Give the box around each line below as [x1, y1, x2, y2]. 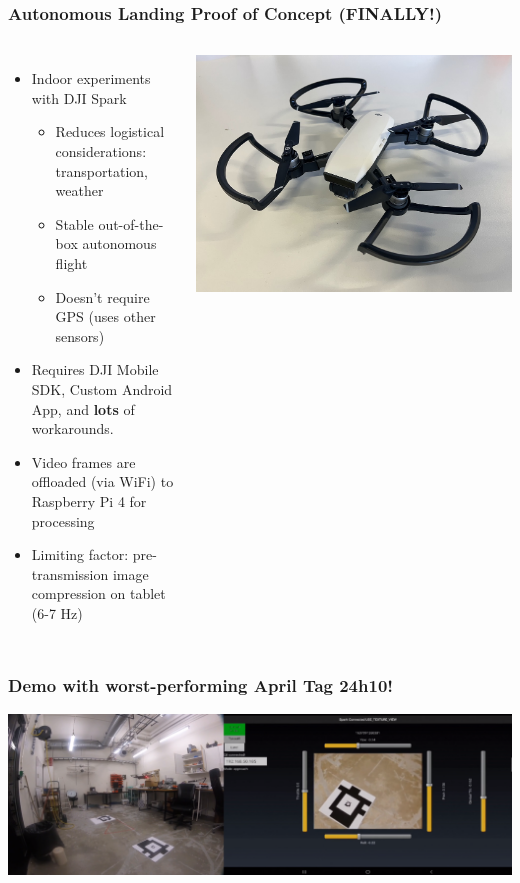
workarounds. [31, 418, 114, 439]
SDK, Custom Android [31, 378, 173, 399]
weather [55, 180, 104, 201]
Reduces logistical [55, 121, 165, 142]
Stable [55, 213, 94, 234]
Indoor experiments [31, 68, 151, 89]
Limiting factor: [31, 544, 129, 565]
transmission [31, 563, 109, 584]
